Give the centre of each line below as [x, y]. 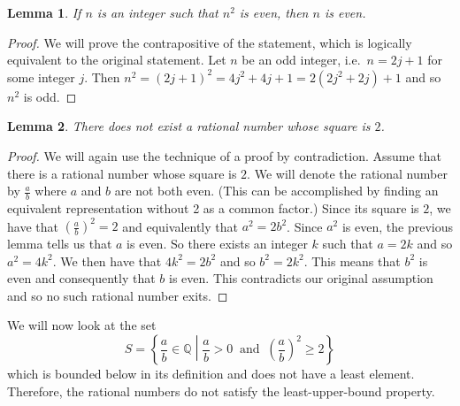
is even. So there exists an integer [217, 244]
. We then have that [107, 260]
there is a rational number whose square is [122, 173]
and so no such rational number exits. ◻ [118, 295]
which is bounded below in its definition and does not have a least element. [211, 374]
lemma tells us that [60, 244]
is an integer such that [157, 12]
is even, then [274, 12]
